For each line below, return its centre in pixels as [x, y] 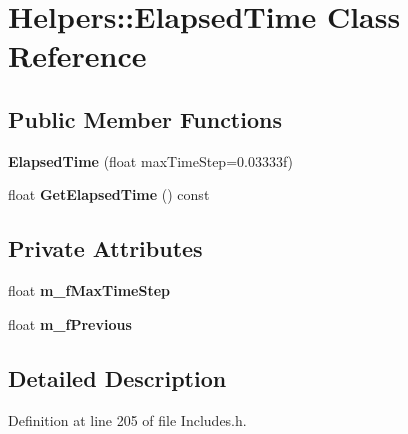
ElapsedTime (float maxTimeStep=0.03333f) [151, 160]
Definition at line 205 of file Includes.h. [127, 419]
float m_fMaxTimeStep [89, 290]
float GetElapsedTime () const [109, 194]
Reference [77, 55]
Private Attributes [105, 248]
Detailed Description [117, 377]
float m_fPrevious [70, 323]
